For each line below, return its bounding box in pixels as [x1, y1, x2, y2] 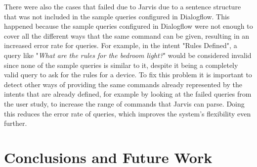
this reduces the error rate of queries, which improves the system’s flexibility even [4, 108, 251, 118]
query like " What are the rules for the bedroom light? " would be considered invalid [4, 50, 252, 60]
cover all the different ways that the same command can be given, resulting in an [4, 30, 250, 41]
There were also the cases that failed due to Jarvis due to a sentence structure [4, 1, 241, 11]
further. [4, 118, 27, 128]
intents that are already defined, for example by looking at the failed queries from [4, 89, 252, 99]
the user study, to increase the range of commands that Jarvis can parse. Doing [4, 98, 245, 109]
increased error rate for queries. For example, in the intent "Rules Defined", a [4, 40, 237, 51]
